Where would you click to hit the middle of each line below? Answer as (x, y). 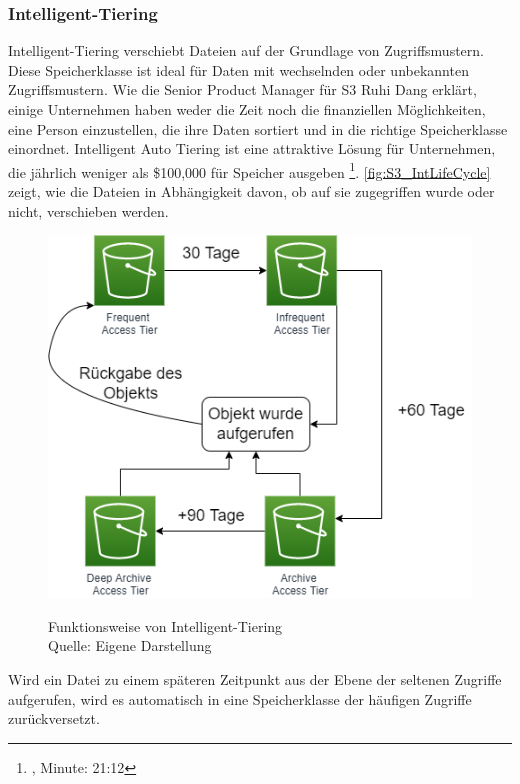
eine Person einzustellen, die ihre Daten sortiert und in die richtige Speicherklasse (258, 128)
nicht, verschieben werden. (88, 210)
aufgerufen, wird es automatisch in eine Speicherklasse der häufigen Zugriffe (240, 698)
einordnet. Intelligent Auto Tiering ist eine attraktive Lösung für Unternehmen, (252, 148)
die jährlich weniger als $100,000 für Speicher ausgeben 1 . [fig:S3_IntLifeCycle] (249, 170)
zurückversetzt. (54, 718)
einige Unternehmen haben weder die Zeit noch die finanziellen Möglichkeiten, (247, 109)
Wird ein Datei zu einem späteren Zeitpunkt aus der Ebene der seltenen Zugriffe (255, 678)
